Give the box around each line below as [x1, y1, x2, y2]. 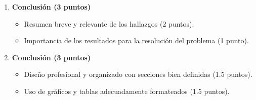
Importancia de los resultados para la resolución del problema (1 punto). [24, 35, 249, 46]
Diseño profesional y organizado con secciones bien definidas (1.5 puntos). [24, 69, 252, 79]
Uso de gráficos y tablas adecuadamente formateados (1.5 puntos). [24, 85, 230, 96]
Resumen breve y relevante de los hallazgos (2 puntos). [24, 18, 194, 29]
